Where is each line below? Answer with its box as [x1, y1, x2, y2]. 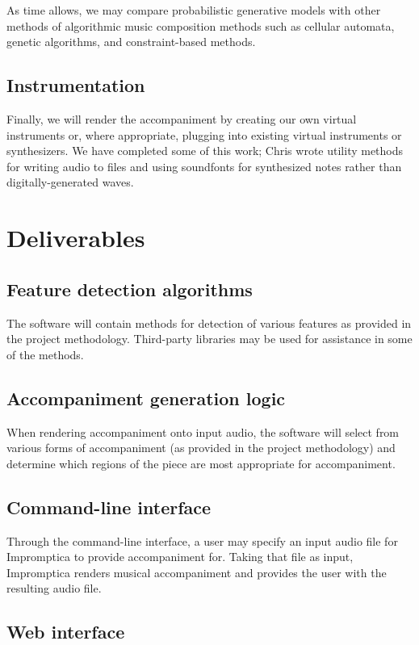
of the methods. [6, 346, 84, 362]
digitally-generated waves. [6, 174, 134, 191]
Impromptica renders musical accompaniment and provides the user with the [6, 563, 387, 580]
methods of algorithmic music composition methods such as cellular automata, [6, 17, 395, 34]
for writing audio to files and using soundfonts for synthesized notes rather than [6, 157, 402, 174]
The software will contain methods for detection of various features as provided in [6, 314, 412, 331]
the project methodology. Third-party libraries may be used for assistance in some [6, 330, 413, 347]
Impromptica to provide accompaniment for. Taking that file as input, [6, 548, 354, 565]
